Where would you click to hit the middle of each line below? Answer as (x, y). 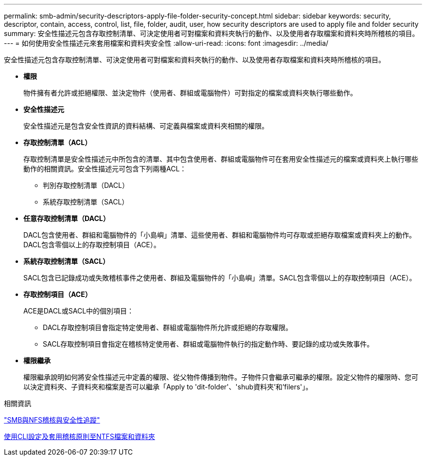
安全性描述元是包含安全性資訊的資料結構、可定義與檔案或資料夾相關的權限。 (146, 126)
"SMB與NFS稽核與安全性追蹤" (52, 420)
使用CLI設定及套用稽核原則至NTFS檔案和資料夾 (80, 436)
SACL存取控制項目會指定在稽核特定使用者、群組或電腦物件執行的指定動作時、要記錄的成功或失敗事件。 (208, 344)
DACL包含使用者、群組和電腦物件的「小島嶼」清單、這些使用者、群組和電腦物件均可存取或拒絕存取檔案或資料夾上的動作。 (220, 235)
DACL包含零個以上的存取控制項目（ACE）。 (92, 245)
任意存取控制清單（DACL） (67, 218)
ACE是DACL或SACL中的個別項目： (79, 311)
